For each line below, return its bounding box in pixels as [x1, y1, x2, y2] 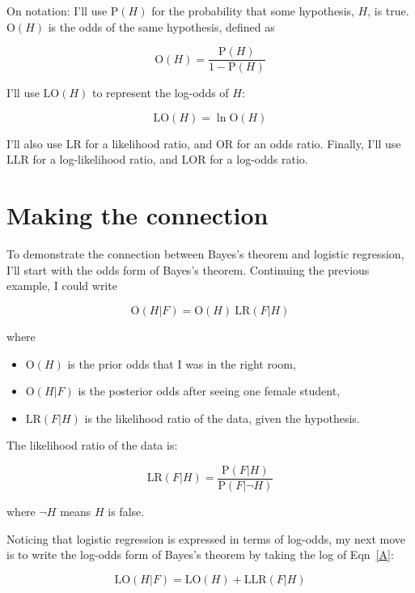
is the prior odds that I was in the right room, [67, 355, 296, 372]
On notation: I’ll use [6, 2, 108, 19]
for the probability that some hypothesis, [151, 2, 354, 19]
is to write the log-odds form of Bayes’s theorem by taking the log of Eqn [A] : [6, 546, 394, 563]
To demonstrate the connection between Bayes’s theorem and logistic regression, [6, 245, 404, 262]
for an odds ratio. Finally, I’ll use [236, 134, 401, 151]
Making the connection [6, 198, 269, 232]
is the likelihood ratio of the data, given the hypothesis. [84, 409, 360, 426]
